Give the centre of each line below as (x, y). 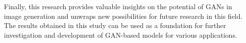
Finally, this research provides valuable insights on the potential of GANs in (118, 6)
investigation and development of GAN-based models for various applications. (121, 35)
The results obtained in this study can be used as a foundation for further (115, 25)
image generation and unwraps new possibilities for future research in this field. (123, 16)
